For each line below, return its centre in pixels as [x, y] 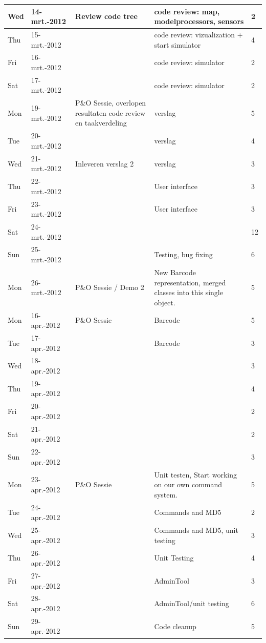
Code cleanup [175, 626]
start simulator [178, 44]
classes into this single [189, 292]
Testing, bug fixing [183, 254]
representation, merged [190, 282]
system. [166, 494]
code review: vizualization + [198, 34]
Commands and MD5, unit [196, 530]
